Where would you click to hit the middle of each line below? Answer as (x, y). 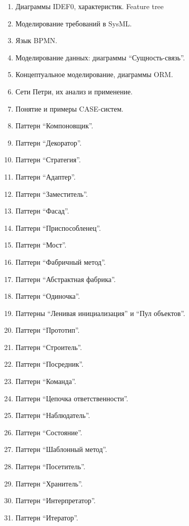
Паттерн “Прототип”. (48, 330)
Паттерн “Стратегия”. (48, 160)
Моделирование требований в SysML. (74, 23)
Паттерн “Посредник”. (50, 364)
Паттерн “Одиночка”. (48, 296)
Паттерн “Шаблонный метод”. (61, 449)
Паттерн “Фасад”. (42, 211)
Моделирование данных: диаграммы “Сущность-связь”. (100, 57)
